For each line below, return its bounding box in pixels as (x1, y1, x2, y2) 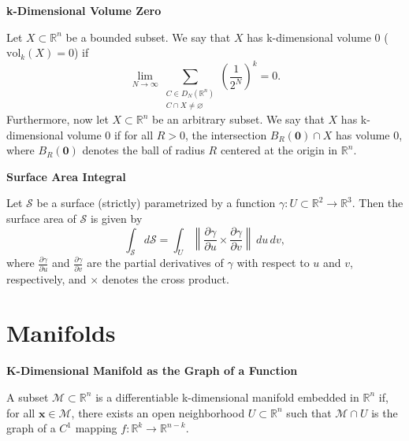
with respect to (236, 254, 310, 271)
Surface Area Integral (6, 168, 126, 184)
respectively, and (6, 270, 87, 287)
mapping (75, 420, 117, 436)
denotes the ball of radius (82, 142, 205, 158)
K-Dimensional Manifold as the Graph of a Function (6, 362, 298, 379)
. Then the (351, 195, 403, 211)
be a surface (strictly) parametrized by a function (36, 195, 276, 211)
